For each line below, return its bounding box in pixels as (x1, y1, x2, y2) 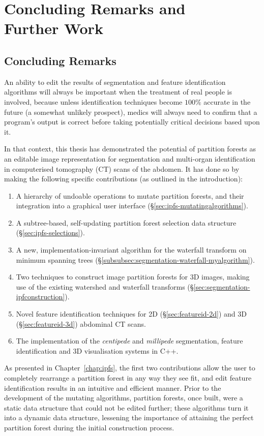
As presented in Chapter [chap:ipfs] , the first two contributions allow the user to (4, 362, 255, 373)
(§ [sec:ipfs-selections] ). (16, 227, 85, 238)
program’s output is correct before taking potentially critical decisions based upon (4, 116, 260, 127)
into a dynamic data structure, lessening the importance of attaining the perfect (4, 412, 254, 423)
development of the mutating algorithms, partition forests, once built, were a (4, 392, 243, 403)
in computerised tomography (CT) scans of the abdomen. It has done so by (4, 163, 240, 174)
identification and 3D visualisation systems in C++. (16, 345, 179, 356)
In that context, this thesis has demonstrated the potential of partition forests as (4, 143, 256, 154)
